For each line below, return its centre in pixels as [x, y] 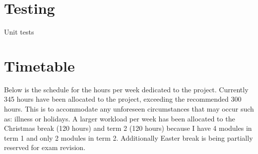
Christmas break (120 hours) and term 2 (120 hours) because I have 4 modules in [128, 128]
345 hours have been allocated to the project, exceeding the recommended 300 [123, 99]
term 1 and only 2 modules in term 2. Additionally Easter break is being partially [129, 137]
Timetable [39, 65]
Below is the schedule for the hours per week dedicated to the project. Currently [126, 89]
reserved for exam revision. [45, 147]
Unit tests [19, 32]
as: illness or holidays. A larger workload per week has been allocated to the [120, 118]
